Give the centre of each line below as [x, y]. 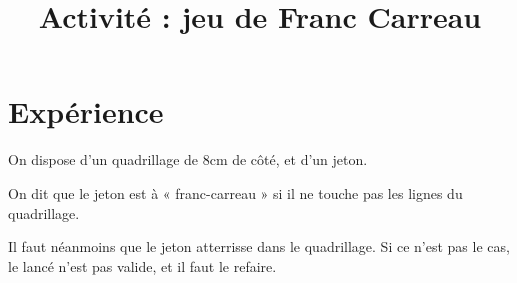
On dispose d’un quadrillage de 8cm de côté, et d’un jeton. [188, 159]
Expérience [86, 111]
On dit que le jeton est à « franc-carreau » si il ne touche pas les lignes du [235, 192]
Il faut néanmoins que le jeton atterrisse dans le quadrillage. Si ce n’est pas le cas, [259, 246]
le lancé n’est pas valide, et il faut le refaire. [142, 265]
